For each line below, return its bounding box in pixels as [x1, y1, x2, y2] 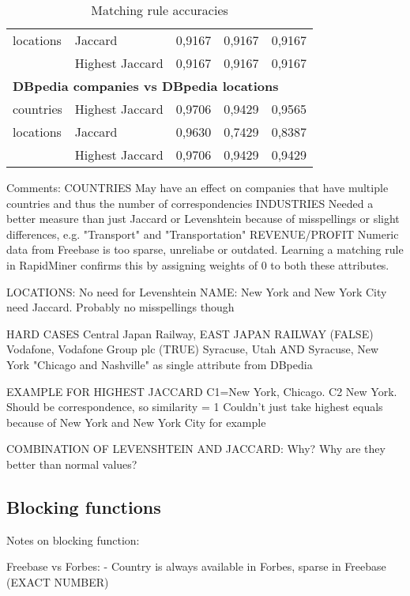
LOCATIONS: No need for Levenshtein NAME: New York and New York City [6, 283, 387, 300]
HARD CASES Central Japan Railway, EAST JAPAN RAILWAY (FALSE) [6, 325, 374, 341]
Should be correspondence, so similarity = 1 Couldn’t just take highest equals [6, 398, 383, 415]
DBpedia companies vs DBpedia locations [13, 77, 279, 95]
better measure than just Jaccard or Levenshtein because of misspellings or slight [6, 210, 400, 227]
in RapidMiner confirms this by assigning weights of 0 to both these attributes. [6, 256, 389, 273]
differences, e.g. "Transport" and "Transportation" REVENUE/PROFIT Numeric [6, 225, 399, 242]
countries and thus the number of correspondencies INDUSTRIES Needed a [6, 194, 374, 211]
